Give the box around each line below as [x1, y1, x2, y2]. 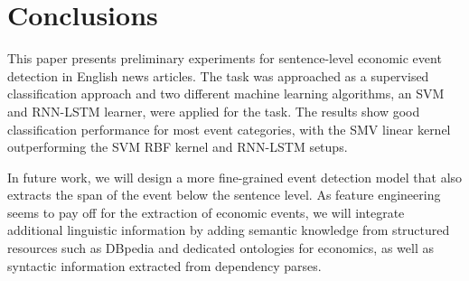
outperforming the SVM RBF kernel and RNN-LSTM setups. [7, 137, 348, 156]
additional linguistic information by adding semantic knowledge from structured [7, 220, 450, 239]
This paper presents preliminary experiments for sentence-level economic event [7, 49, 442, 68]
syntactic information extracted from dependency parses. [7, 256, 322, 275]
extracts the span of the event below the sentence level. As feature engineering [7, 185, 441, 204]
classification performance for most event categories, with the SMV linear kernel [7, 119, 451, 138]
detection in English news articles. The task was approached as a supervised [7, 66, 429, 85]
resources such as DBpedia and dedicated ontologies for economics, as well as [7, 239, 434, 258]
